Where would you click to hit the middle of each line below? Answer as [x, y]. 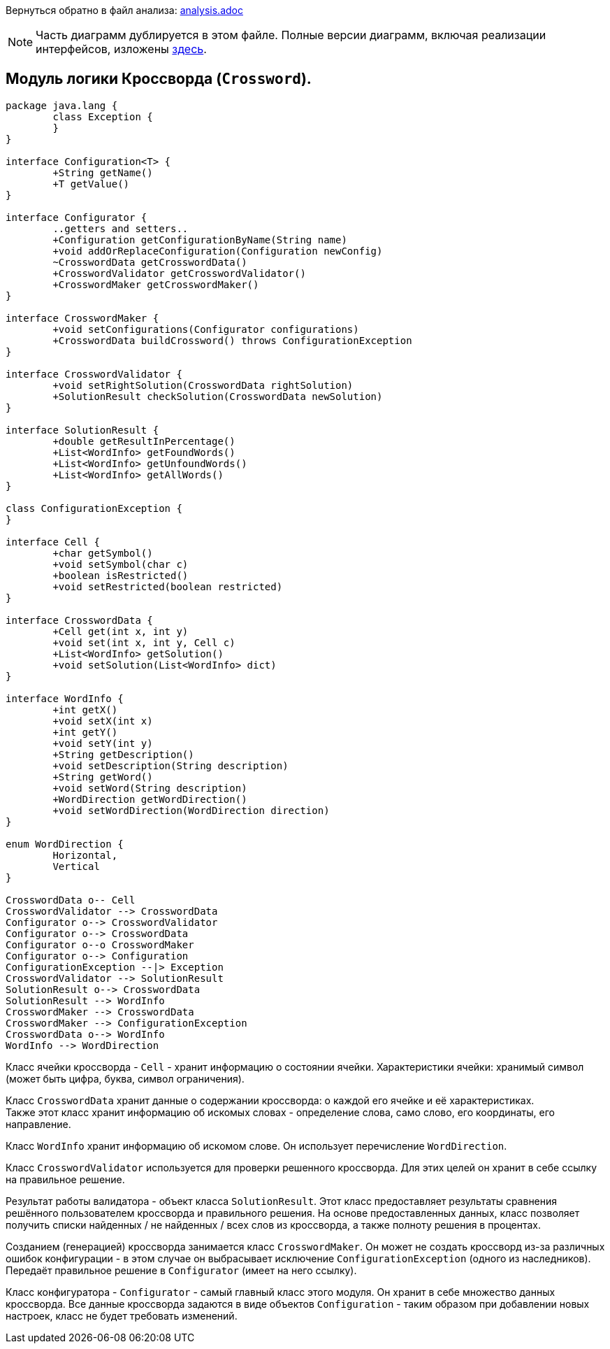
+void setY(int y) [103, 743]
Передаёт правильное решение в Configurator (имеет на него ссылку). [181, 1270]
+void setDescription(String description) [170, 765]
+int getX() [85, 709]
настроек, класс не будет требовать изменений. [122, 1315]
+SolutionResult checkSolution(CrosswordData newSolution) [218, 396]
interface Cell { [53, 542]
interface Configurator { [77, 217]
